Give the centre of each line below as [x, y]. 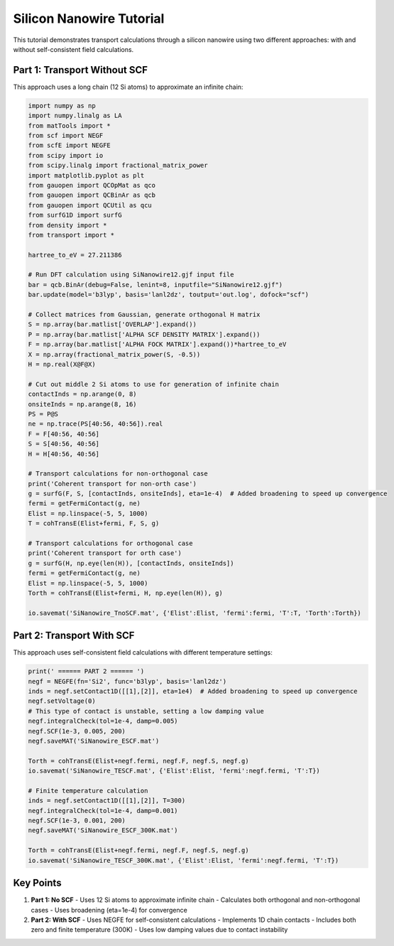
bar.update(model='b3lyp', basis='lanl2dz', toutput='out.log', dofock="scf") [168, 295]
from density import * [67, 225]
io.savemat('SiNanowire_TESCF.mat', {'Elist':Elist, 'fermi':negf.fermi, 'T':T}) [174, 771]
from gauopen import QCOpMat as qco [92, 185]
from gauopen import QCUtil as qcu [90, 205]
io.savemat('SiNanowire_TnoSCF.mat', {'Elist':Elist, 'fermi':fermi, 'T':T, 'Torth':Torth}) [195, 613]
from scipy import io [66, 155]
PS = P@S [43, 414]
